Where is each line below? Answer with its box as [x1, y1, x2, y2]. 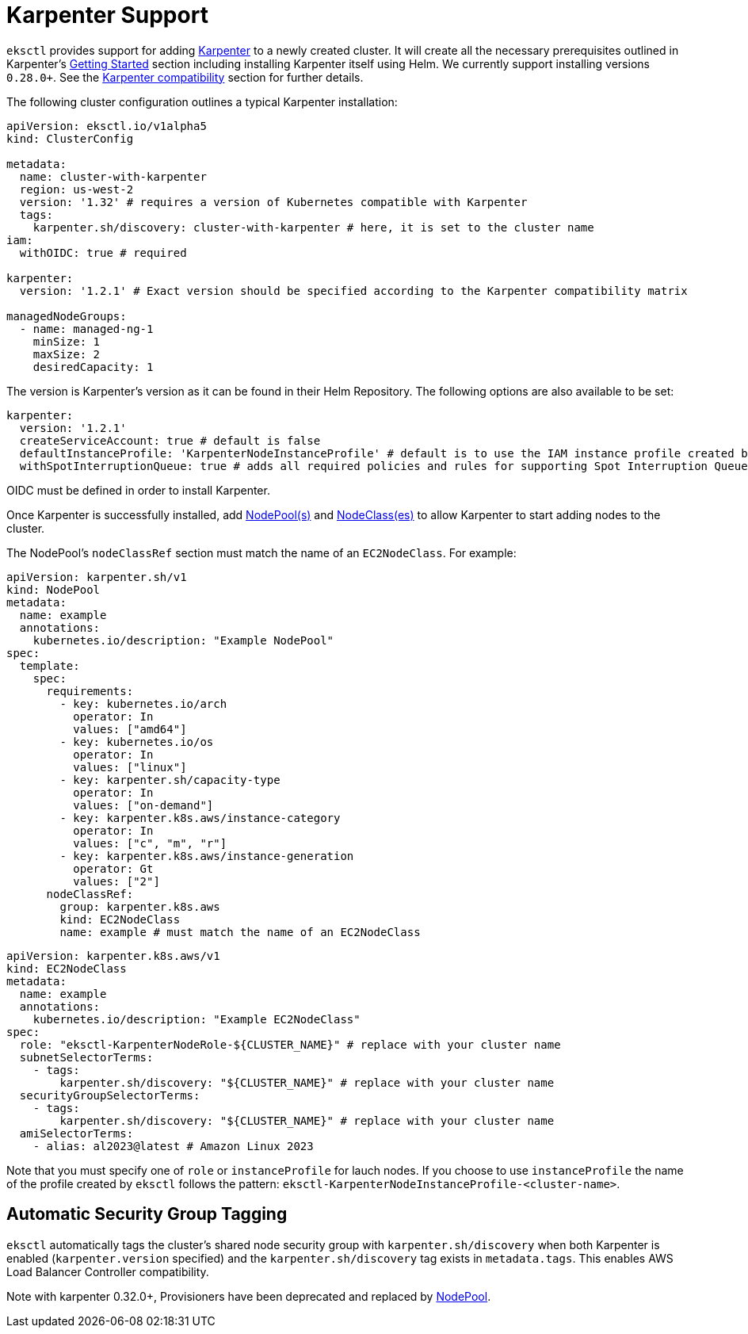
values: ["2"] [73, 874, 160, 888]
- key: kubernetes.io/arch [59, 697, 227, 710]
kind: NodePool [6, 583, 101, 596]
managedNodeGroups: [6, 309, 127, 323]
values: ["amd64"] [73, 722, 187, 736]
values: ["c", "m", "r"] [73, 836, 227, 850]
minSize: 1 [32, 334, 101, 348]
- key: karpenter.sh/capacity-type [59, 773, 280, 786]
